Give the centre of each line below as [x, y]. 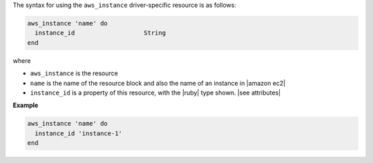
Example [26, 105]
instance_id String [100, 33]
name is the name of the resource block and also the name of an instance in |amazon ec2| [158, 83]
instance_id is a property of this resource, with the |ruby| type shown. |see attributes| [155, 93]
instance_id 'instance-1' [78, 133]
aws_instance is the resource [74, 73]
